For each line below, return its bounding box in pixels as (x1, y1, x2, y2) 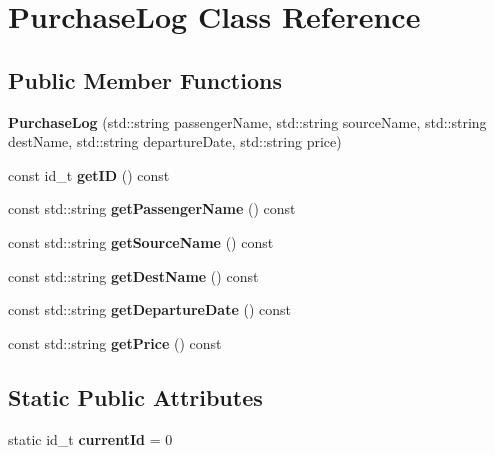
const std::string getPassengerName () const (8, 198, 296, 219)
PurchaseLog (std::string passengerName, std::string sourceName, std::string (8, 111, 487, 132)
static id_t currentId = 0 (8, 428, 173, 449)
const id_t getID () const (8, 164, 170, 185)
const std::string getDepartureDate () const (8, 299, 291, 320)
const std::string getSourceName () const (8, 231, 274, 252)
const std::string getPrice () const (8, 332, 222, 353)
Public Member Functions (8, 64, 282, 95)
